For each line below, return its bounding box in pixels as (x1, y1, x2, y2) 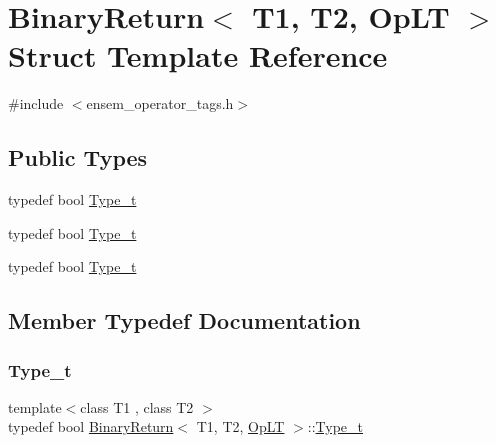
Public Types (8, 142, 148, 173)
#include (8, 93, 64, 114)
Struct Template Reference (8, 35, 388, 76)
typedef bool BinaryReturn (8, 416, 174, 437)
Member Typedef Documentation (8, 305, 361, 336)
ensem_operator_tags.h (86, 93, 234, 114)
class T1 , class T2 (80, 396, 194, 417)
